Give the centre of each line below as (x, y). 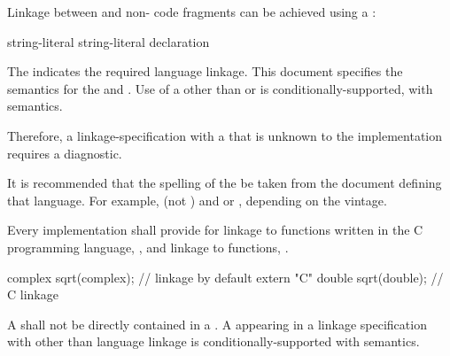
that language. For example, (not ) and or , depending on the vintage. (197, 200)
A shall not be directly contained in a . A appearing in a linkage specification (217, 324)
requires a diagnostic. (65, 153)
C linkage (33, 294)
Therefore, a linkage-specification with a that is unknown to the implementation (225, 135)
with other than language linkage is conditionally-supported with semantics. (213, 341)
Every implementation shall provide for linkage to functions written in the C (215, 230)
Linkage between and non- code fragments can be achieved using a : (192, 12)
